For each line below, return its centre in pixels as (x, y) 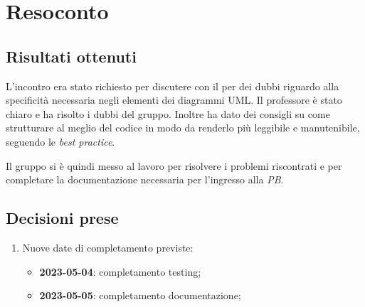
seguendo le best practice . (60, 141)
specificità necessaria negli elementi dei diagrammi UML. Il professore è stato (174, 100)
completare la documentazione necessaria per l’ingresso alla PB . (145, 179)
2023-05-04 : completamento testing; (120, 271)
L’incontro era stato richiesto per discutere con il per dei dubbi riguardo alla (173, 86)
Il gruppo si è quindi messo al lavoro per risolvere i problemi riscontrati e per (174, 165)
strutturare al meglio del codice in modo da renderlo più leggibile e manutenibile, (183, 128)
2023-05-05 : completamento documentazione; (140, 295)
